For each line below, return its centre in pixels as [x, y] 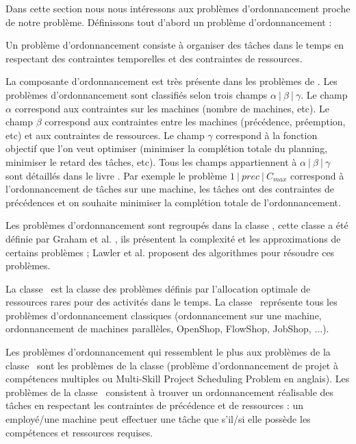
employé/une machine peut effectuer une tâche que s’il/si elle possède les [158, 419]
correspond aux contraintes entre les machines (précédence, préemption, [195, 122]
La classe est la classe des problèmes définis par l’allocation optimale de [158, 288]
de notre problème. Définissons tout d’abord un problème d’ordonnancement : [169, 22]
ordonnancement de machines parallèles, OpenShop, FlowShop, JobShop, [158, 329]
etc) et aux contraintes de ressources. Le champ [105, 135]
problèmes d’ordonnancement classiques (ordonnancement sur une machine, [164, 315]
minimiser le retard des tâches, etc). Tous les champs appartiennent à [151, 161]
